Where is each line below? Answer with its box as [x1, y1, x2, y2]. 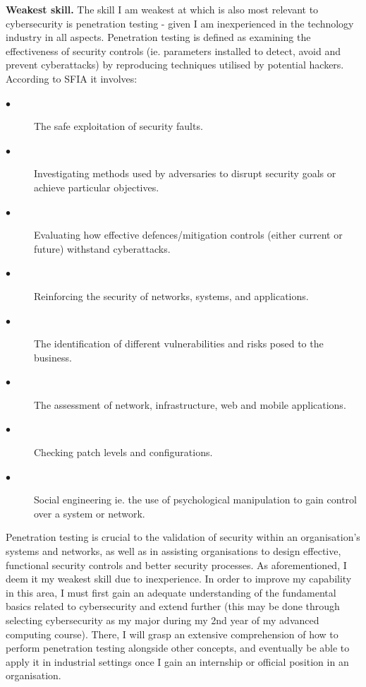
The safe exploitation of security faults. [34, 119, 203, 133]
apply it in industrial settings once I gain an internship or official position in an [6, 654, 349, 669]
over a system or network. [34, 506, 145, 520]
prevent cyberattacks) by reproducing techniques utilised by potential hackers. [6, 57, 344, 72]
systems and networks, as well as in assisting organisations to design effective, [6, 544, 341, 558]
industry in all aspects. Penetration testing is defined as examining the [6, 30, 311, 44]
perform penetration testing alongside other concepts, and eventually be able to [6, 640, 350, 655]
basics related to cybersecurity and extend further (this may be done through [6, 599, 340, 614]
